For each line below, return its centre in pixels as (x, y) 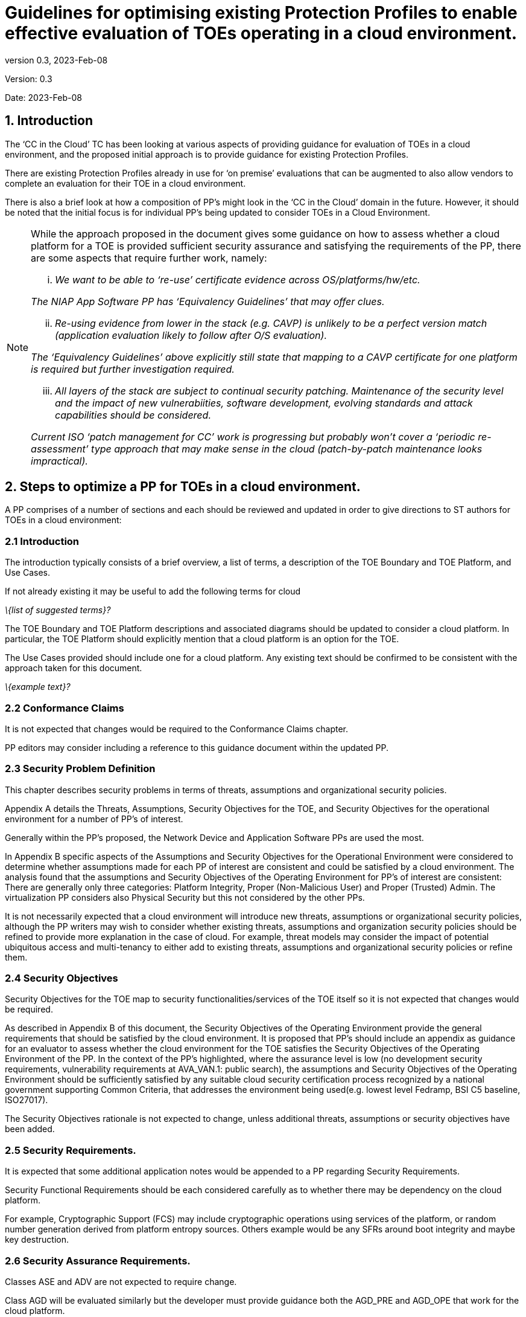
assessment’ (60, 449)
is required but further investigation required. (133, 369)
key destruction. (37, 1240)
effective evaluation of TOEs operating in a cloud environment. (261, 33)
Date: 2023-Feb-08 (43, 97)
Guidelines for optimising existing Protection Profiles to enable (261, 13)
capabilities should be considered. (133, 415)
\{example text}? (38, 687)
